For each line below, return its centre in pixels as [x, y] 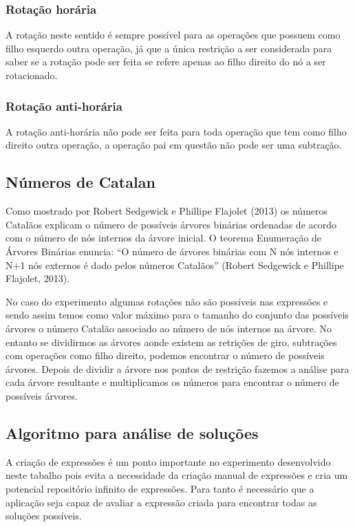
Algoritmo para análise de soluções [132, 432]
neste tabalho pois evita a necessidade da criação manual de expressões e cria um [177, 475]
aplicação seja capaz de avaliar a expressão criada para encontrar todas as [161, 502]
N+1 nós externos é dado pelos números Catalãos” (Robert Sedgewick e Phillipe [175, 265]
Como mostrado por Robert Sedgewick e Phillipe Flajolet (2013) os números [167, 211]
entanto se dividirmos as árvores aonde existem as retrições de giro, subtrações [171, 342]
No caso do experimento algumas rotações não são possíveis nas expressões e [167, 301]
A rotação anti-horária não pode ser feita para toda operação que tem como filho [176, 131]
